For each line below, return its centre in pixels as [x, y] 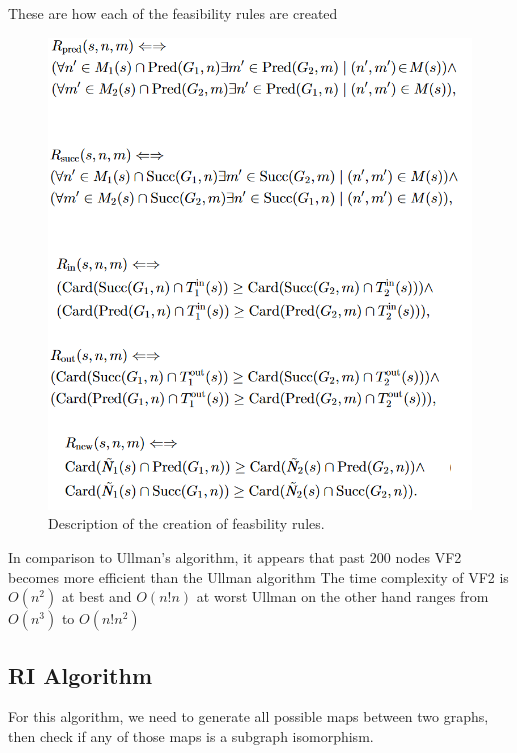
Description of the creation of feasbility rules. [186, 523]
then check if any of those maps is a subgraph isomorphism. [191, 735]
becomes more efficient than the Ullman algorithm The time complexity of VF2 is [258, 576]
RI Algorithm [80, 674]
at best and [96, 596]
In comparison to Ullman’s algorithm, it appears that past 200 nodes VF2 [235, 556]
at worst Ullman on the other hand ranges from [342, 596]
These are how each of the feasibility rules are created [173, 13]
